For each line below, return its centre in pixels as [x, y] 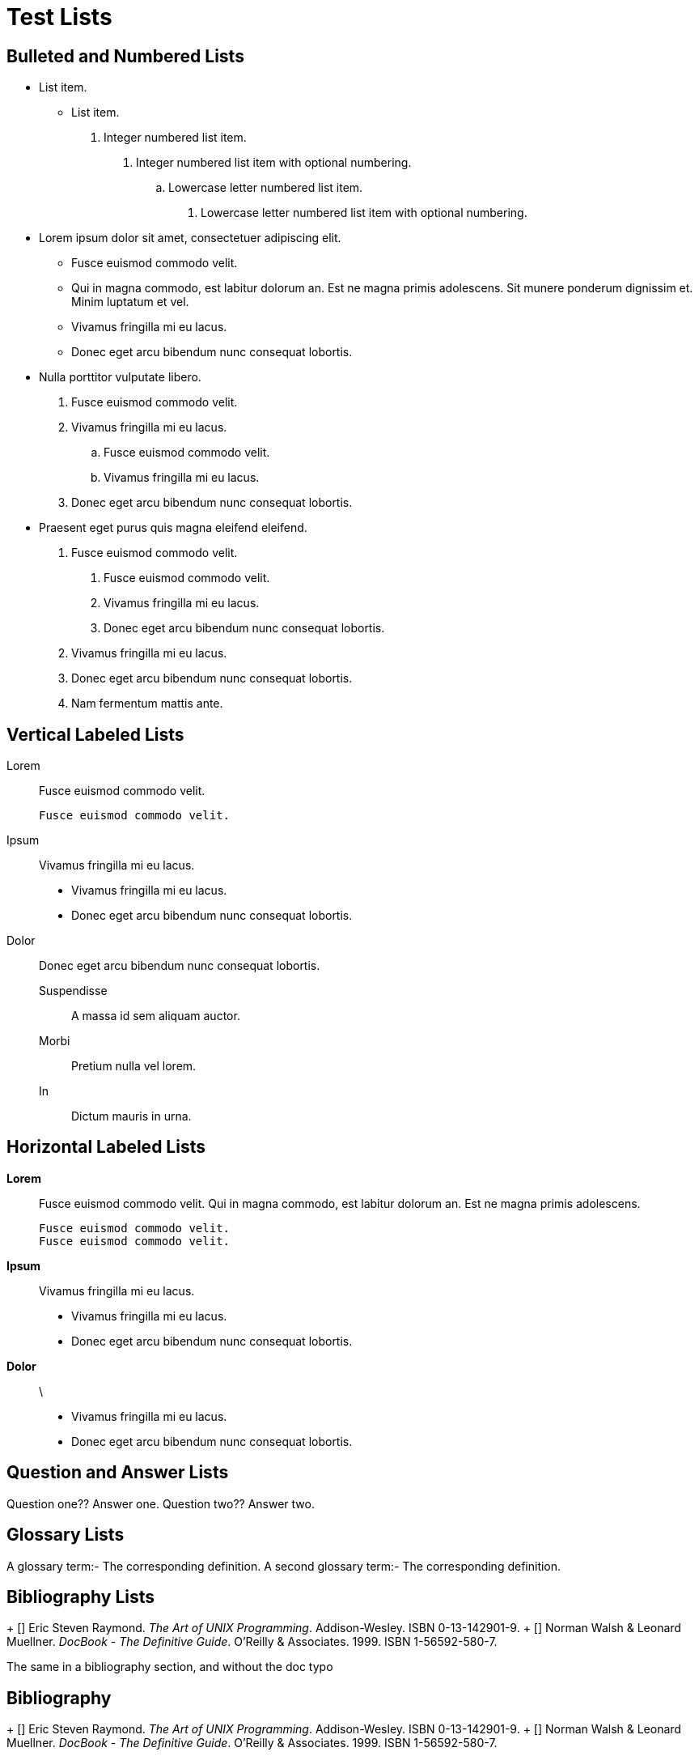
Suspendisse [73, 991]
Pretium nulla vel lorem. [134, 1066]
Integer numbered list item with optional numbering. [274, 163]
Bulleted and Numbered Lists [125, 56]
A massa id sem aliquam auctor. [156, 1016]
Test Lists [59, 17]
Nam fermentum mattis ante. [147, 704]
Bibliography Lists [81, 1597]
